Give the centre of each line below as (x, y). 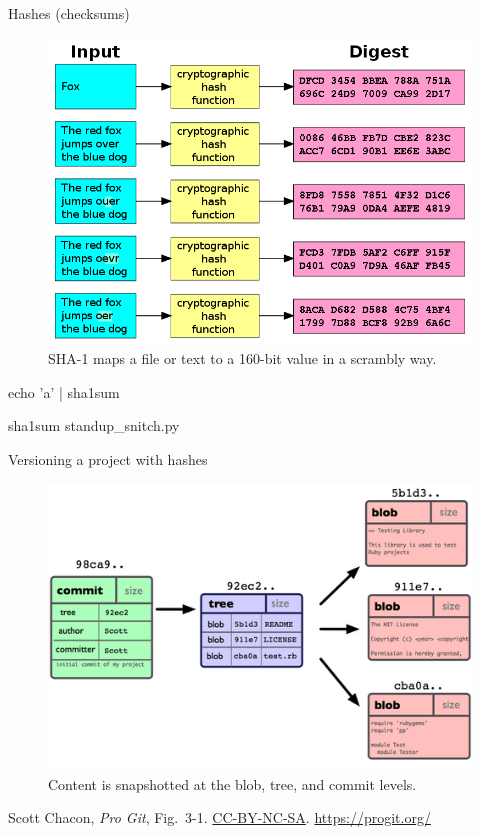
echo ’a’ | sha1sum (64, 391)
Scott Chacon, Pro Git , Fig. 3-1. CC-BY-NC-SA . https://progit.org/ (219, 817)
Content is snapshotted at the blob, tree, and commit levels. (232, 783)
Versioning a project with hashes (108, 459)
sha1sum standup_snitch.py (94, 425)
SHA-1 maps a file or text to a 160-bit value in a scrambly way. (242, 358)
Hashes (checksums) (69, 13)
